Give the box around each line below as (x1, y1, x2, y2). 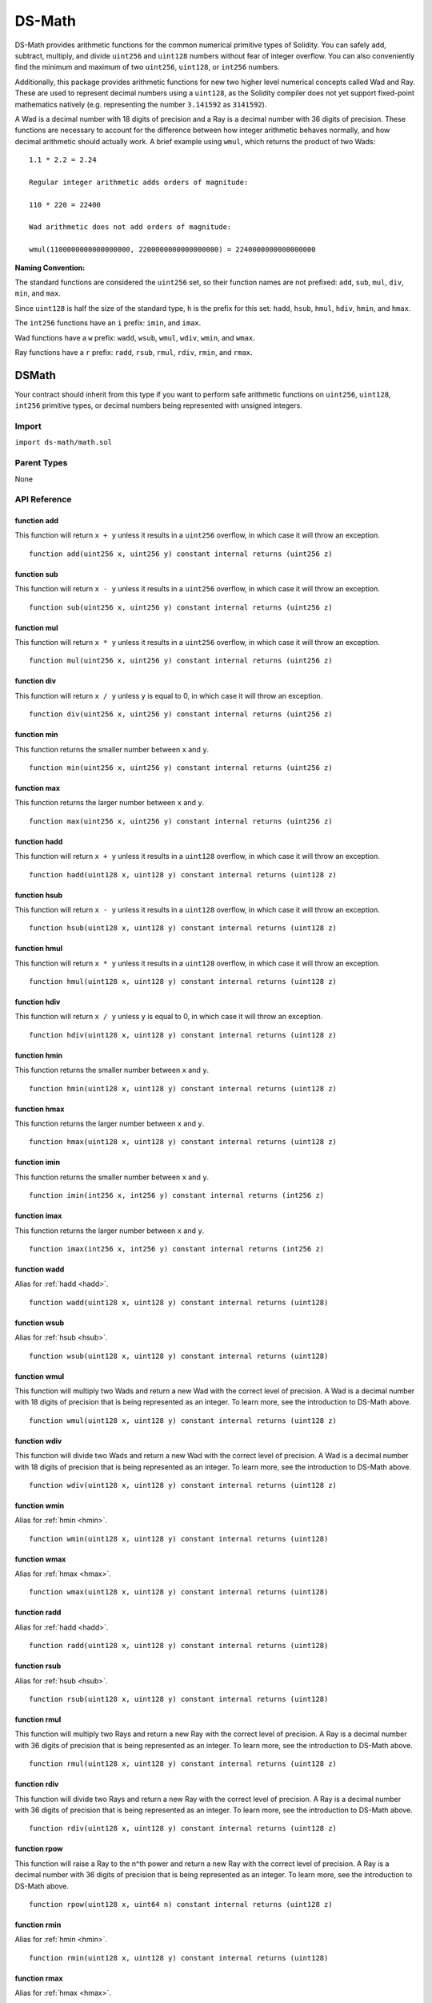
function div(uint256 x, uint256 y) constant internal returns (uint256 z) (29, 710, 333, 719)
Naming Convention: (14, 263, 86, 272)
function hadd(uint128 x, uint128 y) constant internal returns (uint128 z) (29, 870, 338, 879)
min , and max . (14, 288, 62, 298)
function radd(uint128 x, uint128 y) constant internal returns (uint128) (29, 1641, 329, 1650)
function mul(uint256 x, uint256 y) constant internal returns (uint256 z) (29, 656, 333, 665)
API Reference (14, 494, 72, 505)
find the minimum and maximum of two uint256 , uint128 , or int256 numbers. (14, 62, 280, 72)
